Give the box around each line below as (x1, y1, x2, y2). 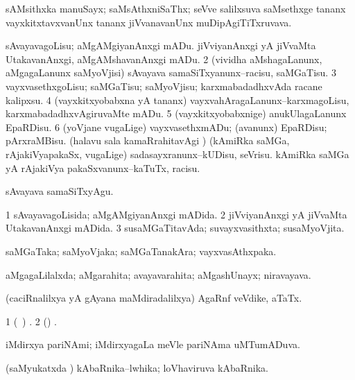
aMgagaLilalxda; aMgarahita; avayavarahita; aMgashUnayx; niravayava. (6, 267, 311, 282)
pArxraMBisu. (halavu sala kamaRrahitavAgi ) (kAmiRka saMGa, (6, 133, 290, 148)
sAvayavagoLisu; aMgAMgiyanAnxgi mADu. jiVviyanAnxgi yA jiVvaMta (6, 38, 316, 53)
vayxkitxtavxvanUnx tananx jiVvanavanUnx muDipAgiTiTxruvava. (6, 15, 292, 29)
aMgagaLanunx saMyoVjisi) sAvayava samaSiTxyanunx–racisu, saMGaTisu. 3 (6, 65, 336, 80)
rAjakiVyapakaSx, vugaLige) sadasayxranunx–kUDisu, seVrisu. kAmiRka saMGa (6, 146, 349, 161)
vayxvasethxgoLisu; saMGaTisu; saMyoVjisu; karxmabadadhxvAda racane (6, 78, 322, 93)
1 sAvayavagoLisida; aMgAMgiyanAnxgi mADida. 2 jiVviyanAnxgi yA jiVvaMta (6, 207, 347, 221)
